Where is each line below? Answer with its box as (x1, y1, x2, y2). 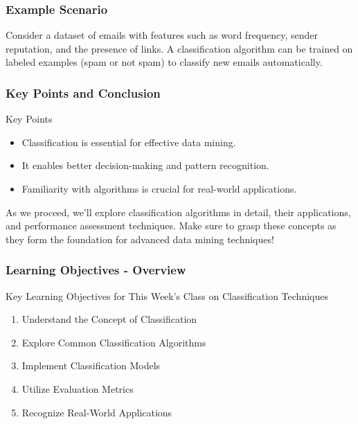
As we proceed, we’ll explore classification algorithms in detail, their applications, (6, 204, 351, 219)
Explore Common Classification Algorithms (21, 335, 206, 349)
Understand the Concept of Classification (21, 312, 197, 326)
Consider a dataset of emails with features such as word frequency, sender (6, 28, 319, 42)
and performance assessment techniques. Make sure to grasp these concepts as (6, 218, 337, 233)
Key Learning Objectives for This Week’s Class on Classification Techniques (6, 288, 328, 303)
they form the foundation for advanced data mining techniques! (6, 231, 274, 246)
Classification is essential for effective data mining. (21, 134, 236, 149)
